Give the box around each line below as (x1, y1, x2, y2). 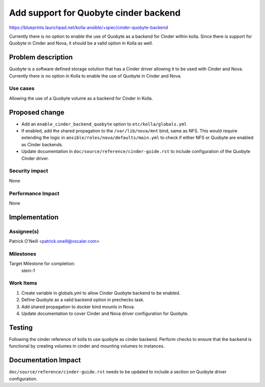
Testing (9, 323, 33, 332)
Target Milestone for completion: (9, 260, 76, 267)
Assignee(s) (9, 228, 39, 235)
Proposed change (9, 108, 65, 116)
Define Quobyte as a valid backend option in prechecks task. (21, 297, 145, 303)
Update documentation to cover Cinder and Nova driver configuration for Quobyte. (21, 310, 189, 316)
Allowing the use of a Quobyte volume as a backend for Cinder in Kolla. (9, 95, 153, 101)
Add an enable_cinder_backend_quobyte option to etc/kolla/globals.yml (21, 121, 187, 127)
